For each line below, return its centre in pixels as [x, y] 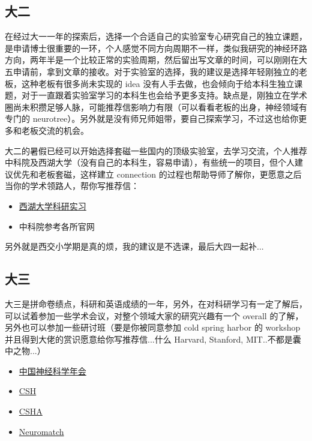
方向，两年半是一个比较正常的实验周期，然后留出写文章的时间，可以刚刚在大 [156, 60]
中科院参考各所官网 [57, 226]
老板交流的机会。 [55, 130]
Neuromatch [41, 431]
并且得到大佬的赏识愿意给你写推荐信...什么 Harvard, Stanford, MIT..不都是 [149, 339]
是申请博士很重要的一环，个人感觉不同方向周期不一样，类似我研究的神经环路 [156, 48]
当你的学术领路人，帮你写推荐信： [72, 186]
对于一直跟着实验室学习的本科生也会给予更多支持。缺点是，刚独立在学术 [164, 95]
